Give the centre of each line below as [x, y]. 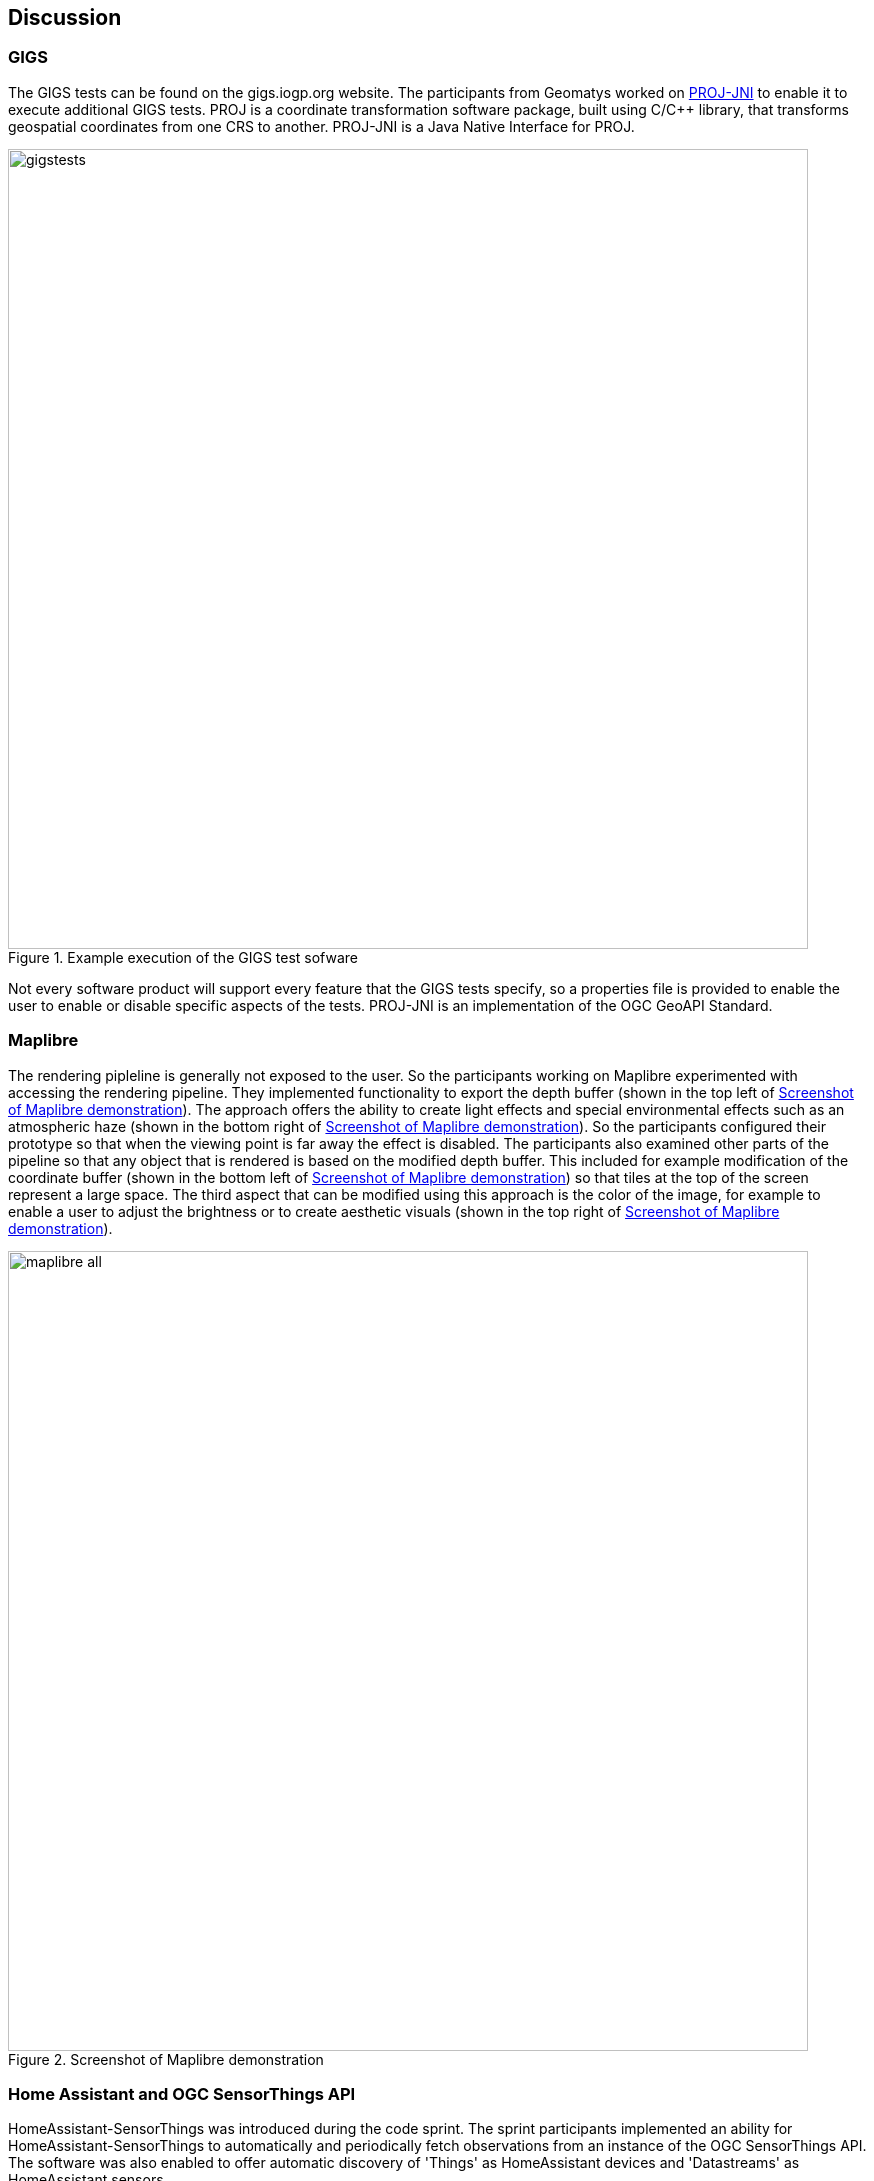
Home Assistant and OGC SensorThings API [182, 2093]
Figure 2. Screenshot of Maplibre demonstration [166, 2059]
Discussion [65, 17]
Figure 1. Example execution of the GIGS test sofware [183, 957]
